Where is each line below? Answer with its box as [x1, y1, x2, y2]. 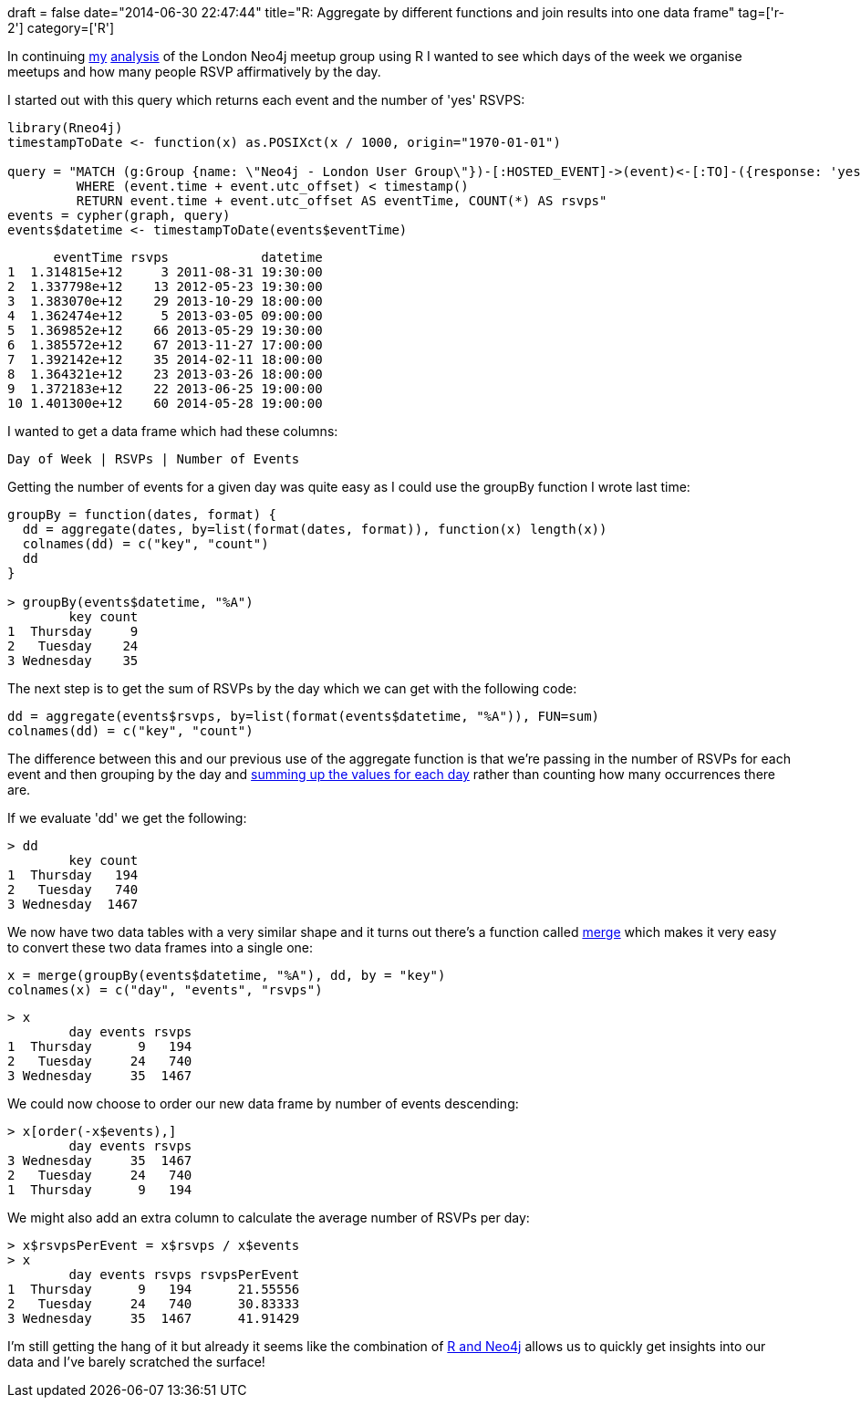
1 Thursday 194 [7, 868, 139, 882]
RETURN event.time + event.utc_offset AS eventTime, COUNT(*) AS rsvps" [76, 193, 607, 208]
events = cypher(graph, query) [7, 208, 231, 223]
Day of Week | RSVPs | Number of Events [7, 452, 300, 466]
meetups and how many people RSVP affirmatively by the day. [7, 64, 381, 79]
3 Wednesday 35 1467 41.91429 [7, 1311, 300, 1326]
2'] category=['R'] [7, 20, 115, 36]
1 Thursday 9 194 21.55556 [7, 1282, 300, 1296]
